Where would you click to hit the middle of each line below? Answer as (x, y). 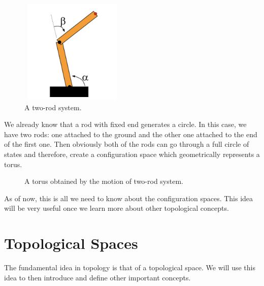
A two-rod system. (53, 107)
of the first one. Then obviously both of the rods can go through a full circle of (127, 144)
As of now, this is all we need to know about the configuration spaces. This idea (129, 198)
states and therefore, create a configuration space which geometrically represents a (132, 154)
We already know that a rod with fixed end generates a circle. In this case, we (125, 124)
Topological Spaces (71, 243)
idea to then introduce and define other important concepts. (97, 277)
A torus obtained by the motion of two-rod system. (104, 181)
